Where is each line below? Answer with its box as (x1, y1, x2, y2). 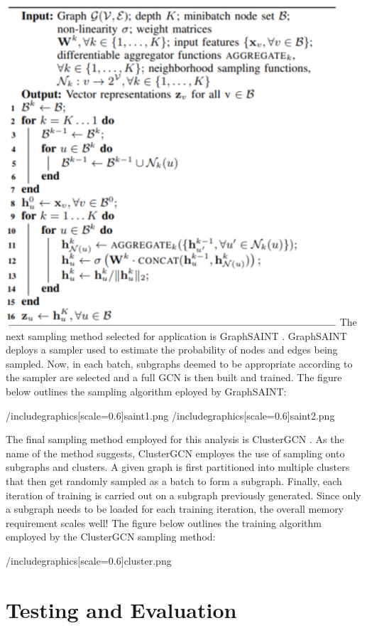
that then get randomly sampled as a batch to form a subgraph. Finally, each (6, 473, 342, 488)
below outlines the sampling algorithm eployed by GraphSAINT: (6, 383, 287, 398)
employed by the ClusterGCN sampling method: (6, 529, 216, 544)
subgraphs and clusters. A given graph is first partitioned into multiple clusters (6, 459, 350, 474)
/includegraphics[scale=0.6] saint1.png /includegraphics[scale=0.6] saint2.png (6, 408, 335, 422)
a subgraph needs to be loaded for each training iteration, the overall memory (6, 501, 344, 516)
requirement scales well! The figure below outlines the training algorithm (6, 515, 322, 530)
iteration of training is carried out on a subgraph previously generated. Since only (6, 487, 361, 502)
